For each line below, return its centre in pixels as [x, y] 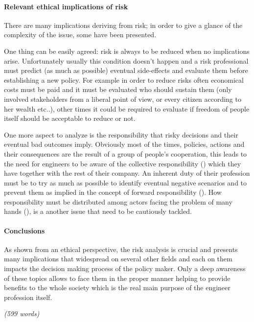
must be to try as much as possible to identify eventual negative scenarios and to [126, 182]
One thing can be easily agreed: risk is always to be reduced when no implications [127, 51]
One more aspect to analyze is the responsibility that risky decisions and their [121, 134]
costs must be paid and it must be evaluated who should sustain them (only [118, 89]
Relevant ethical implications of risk [66, 6]
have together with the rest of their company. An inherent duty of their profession [127, 173]
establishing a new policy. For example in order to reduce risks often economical [124, 80]
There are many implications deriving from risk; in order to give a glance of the [123, 25]
